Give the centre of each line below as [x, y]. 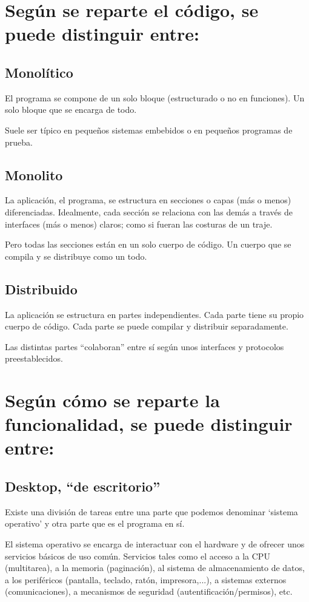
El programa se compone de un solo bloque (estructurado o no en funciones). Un [155, 97]
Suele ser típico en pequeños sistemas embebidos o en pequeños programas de [149, 130]
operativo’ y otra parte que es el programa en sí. [95, 523]
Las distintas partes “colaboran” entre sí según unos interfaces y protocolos [145, 346]
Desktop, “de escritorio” [83, 486]
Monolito [34, 174]
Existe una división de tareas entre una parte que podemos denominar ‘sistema [151, 511]
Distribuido [41, 289]
